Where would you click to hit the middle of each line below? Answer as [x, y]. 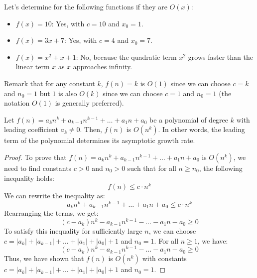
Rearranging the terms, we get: [51, 213]
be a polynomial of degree [189, 119]
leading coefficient [31, 129]
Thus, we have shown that [44, 258]
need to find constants [38, 168]
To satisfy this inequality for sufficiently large [73, 231]
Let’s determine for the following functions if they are [86, 6]
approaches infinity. [103, 67]
